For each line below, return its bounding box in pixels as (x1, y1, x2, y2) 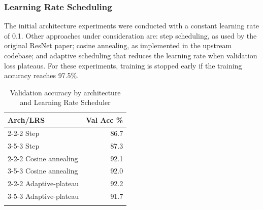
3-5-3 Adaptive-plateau (8, 191, 79, 201)
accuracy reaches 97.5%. (4, 70, 79, 81)
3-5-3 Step (8, 140, 40, 151)
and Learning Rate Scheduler (20, 97, 111, 108)
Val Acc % (86, 114, 123, 125)
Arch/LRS (8, 114, 45, 125)
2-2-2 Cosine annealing (8, 153, 78, 163)
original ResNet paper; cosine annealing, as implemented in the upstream (4, 40, 232, 51)
